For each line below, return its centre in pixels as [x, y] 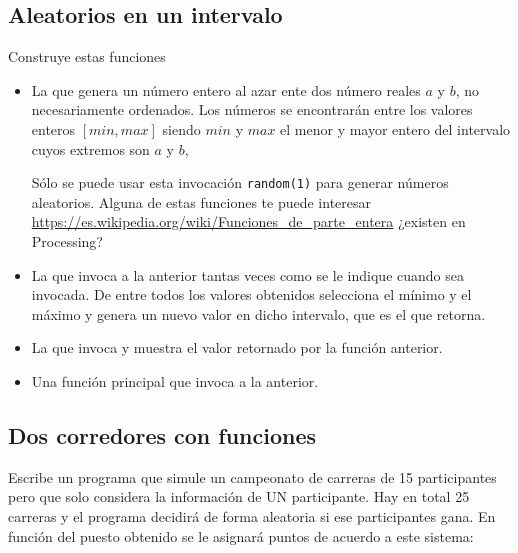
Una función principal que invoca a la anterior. [175, 380]
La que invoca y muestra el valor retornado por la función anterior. [237, 347]
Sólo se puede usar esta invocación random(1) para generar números [240, 182]
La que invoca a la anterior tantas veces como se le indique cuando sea [247, 274]
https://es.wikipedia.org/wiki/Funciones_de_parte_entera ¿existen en [248, 221]
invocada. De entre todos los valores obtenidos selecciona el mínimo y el [251, 294]
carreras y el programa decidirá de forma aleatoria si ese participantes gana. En [252, 515]
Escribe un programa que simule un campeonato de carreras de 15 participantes [252, 476]
